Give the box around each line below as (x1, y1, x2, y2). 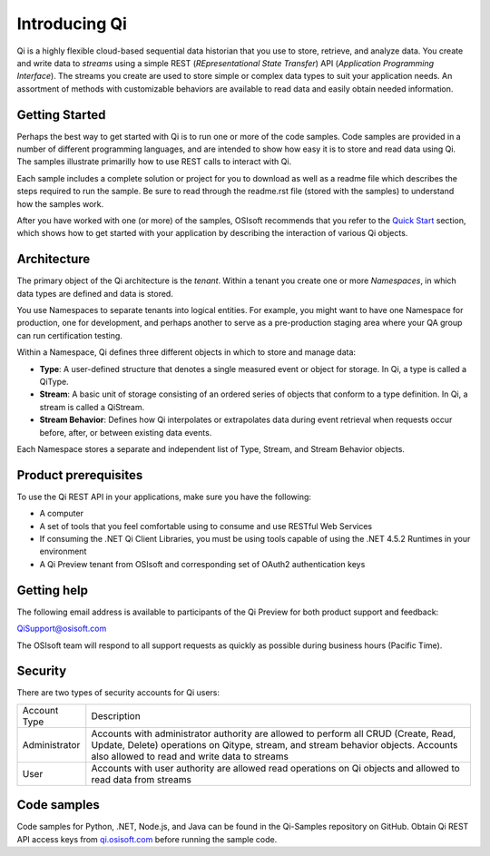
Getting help (16, 582, 88, 598)
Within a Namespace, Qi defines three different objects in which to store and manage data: (16, 347, 357, 358)
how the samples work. (16, 198, 104, 209)
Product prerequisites (16, 467, 143, 483)
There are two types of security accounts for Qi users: (16, 687, 220, 698)
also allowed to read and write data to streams (91, 750, 289, 763)
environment (39, 546, 87, 557)
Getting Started (16, 107, 106, 123)
